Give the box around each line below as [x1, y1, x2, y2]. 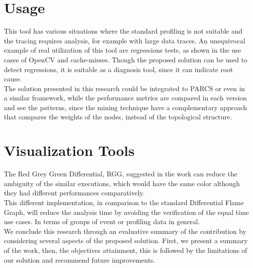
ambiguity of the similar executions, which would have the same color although [4, 178, 240, 188]
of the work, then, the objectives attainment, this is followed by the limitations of [4, 245, 247, 255]
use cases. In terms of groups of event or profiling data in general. [4, 216, 200, 227]
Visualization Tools [4, 140, 135, 160]
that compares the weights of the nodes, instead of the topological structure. [4, 112, 232, 122]
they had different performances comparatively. [4, 188, 145, 198]
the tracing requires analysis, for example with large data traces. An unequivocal [4, 35, 245, 45]
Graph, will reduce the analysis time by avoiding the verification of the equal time [4, 207, 249, 217]
